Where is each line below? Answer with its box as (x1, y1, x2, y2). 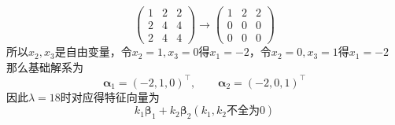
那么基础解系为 (6, 58, 83, 75)
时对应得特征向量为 (60, 88, 160, 105)
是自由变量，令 (54, 43, 132, 60)
